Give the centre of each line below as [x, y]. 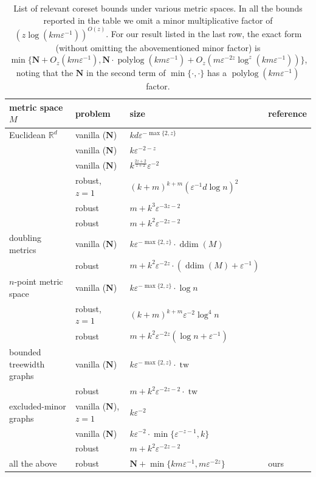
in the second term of [126, 73]
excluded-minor [38, 406]
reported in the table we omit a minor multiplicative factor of [158, 20]
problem [93, 113]
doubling [25, 238]
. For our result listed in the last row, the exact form [204, 34]
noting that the [45, 73]
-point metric [39, 281]
